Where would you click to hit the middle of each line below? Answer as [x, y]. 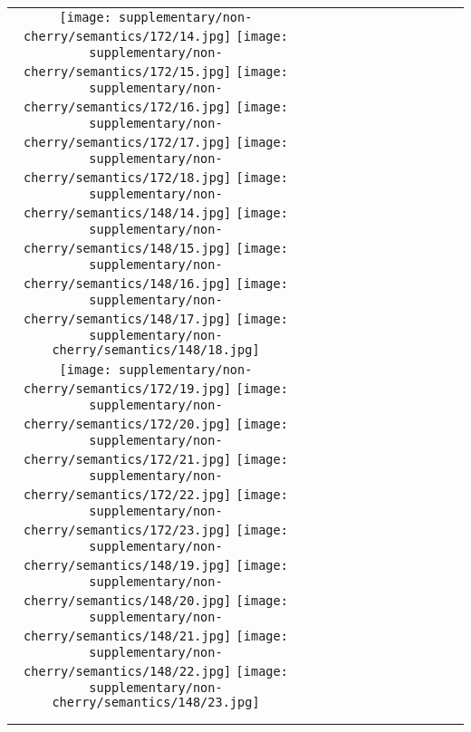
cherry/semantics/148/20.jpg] [128, 601]
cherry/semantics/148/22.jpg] [128, 671]
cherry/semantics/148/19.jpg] [128, 565]
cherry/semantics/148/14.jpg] [128, 213]
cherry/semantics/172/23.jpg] [128, 530]
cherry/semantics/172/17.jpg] [128, 142]
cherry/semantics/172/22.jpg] [128, 495]
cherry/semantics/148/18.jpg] [156, 350]
